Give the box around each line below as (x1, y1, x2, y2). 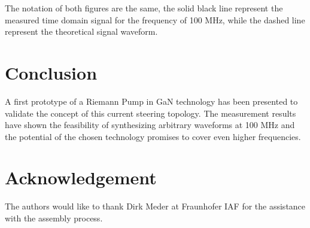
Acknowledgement (5, 165, 157, 190)
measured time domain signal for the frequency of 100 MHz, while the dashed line (5, 13, 305, 26)
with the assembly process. (5, 212, 103, 224)
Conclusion (5, 60, 98, 84)
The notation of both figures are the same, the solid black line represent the (5, 2, 283, 14)
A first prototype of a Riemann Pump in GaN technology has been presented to (5, 95, 298, 107)
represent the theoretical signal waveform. (5, 25, 158, 38)
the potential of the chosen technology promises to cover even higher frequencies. (5, 130, 301, 142)
